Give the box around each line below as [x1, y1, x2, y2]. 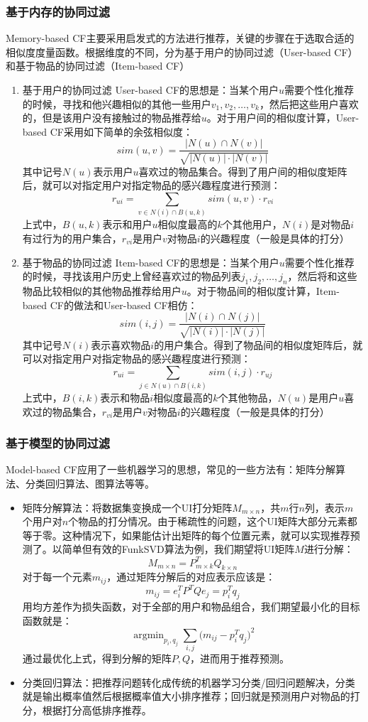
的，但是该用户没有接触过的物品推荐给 [22, 110, 201, 125]
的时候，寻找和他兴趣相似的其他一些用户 [22, 96, 211, 111]
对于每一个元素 [22, 569, 92, 584]
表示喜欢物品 [91, 337, 151, 352]
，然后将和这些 [287, 269, 357, 284]
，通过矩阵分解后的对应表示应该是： [106, 569, 276, 584]
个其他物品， [218, 390, 278, 405]
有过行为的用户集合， [22, 230, 122, 245]
